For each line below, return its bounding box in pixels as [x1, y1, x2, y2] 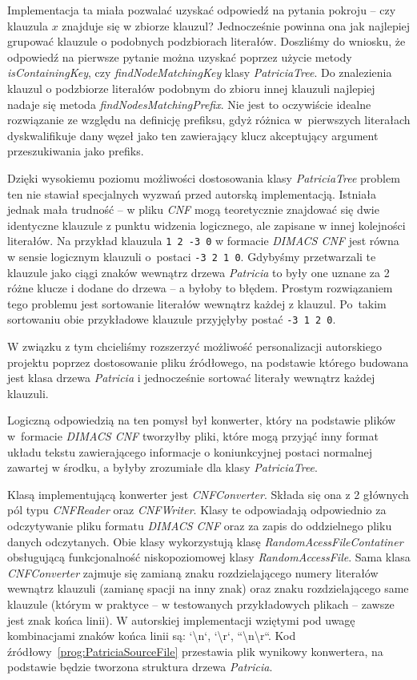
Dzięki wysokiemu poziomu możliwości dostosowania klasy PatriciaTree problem [7, 169, 400, 186]
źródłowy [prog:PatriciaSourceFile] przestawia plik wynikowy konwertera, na [7, 642, 383, 659]
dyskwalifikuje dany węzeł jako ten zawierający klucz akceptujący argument [7, 127, 379, 143]
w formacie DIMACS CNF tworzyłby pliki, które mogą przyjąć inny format [7, 428, 379, 445]
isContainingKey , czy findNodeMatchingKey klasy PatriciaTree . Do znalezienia [7, 64, 392, 81]
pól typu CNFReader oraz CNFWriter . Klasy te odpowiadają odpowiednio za [7, 501, 387, 518]
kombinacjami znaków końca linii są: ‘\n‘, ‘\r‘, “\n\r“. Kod [7, 627, 296, 644]
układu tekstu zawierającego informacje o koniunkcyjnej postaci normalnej [7, 443, 373, 460]
